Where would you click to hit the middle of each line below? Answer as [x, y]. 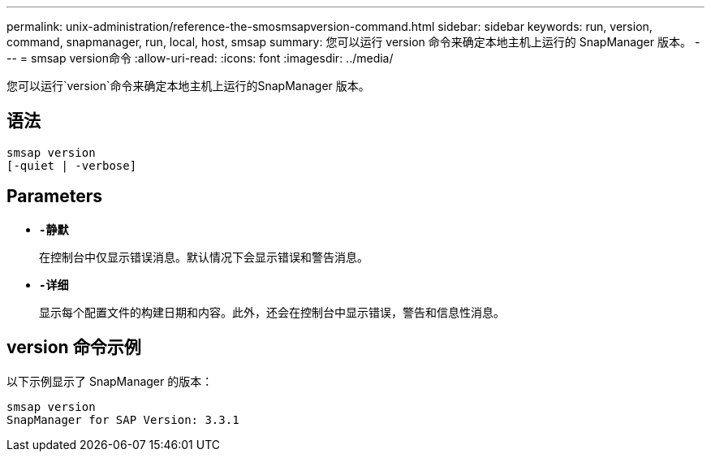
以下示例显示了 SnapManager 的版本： [110, 381]
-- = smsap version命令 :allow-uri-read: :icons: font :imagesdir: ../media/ [200, 58]
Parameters [54, 197]
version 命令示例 [74, 348]
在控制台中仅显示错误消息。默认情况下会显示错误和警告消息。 [204, 257]
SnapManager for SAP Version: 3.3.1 [123, 419]
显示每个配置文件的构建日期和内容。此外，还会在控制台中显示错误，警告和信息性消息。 [272, 312]
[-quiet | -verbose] [72, 165]
